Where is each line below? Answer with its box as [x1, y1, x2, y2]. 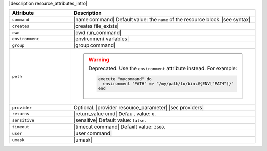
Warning [89, 56, 110, 63]
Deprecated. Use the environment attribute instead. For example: [89, 65, 237, 72]
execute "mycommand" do [98, 76, 152, 82]
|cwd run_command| [73, 29, 122, 36]
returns [12, 111, 30, 116]
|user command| [73, 130, 112, 137]
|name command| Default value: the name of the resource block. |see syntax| [73, 16, 251, 23]
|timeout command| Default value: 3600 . [73, 123, 166, 130]
